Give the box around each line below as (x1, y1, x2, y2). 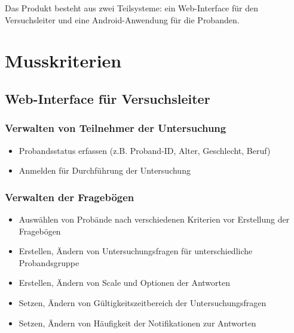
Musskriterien (5, 48, 122, 73)
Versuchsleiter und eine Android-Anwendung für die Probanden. (5, 13, 240, 26)
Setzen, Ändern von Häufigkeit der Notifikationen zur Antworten (19, 316, 256, 329)
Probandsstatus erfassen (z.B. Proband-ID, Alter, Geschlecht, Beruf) (19, 144, 271, 156)
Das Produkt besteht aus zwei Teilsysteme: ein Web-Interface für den (5, 2, 258, 14)
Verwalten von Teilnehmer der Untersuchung (5, 121, 226, 135)
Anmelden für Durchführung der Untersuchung (19, 164, 191, 177)
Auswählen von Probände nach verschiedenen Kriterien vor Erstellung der (19, 212, 290, 225)
